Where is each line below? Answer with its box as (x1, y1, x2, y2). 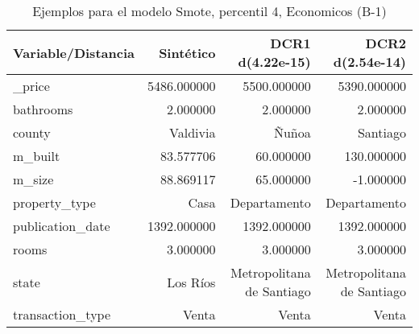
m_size (13, 170, 54, 188)
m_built (13, 146, 60, 165)
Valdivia (169, 123, 216, 142)
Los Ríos (167, 272, 216, 291)
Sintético (159, 43, 216, 62)
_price (13, 76, 50, 95)
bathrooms (13, 100, 73, 118)
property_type (13, 193, 96, 212)
